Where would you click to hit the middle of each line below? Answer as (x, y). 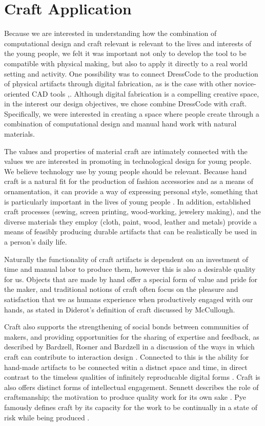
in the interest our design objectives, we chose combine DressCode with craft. (126, 104)
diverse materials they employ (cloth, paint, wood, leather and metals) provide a (131, 221)
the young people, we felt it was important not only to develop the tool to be (125, 53)
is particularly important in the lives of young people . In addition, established (128, 201)
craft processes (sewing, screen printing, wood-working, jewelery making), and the (132, 211)
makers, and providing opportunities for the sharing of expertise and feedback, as (132, 336)
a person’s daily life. (36, 242)
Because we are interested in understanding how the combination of (110, 33)
